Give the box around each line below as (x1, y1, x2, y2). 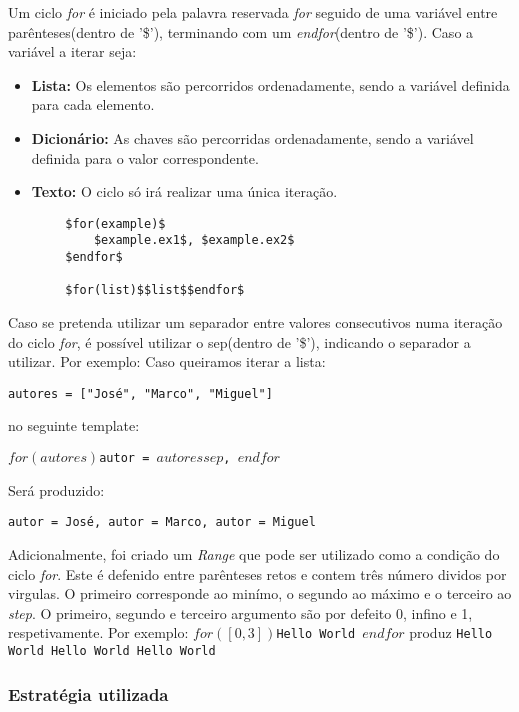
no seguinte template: (8, 415, 140, 436)
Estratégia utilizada (8, 681, 169, 706)
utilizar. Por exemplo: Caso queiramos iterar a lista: (8, 351, 326, 372)
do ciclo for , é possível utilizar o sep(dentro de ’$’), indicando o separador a (8, 331, 471, 352)
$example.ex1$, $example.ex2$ (93, 233, 295, 248)
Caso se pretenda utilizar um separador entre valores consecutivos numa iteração (8, 312, 503, 333)
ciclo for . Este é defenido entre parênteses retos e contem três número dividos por (8, 563, 507, 584)
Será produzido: (8, 479, 105, 500)
